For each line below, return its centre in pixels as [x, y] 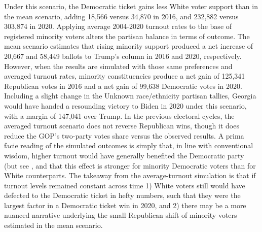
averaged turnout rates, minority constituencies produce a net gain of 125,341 [125, 76]
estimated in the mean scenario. [53, 225]
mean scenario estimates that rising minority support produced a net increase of [129, 46]
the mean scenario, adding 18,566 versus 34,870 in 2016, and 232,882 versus [121, 16]
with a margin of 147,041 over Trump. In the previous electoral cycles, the [119, 115]
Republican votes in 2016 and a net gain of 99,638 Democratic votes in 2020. [123, 86]
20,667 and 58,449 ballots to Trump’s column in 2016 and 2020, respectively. [123, 56]
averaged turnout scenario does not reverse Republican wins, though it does [122, 126]
